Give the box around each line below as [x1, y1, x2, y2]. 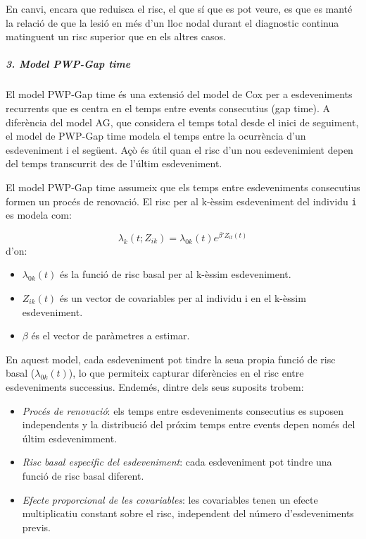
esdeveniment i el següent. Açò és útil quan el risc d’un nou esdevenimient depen [6, 142, 353, 157]
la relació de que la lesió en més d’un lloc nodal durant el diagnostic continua [6, 15, 339, 30]
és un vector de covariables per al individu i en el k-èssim [59, 291, 306, 305]
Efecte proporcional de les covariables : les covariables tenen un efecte [22, 492, 318, 507]
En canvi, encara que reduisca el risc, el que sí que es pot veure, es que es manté [6, 1, 353, 16]
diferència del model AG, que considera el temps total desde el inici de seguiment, [6, 114, 359, 129]
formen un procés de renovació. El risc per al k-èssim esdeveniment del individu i [6, 193, 357, 208]
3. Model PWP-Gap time [6, 56, 131, 71]
